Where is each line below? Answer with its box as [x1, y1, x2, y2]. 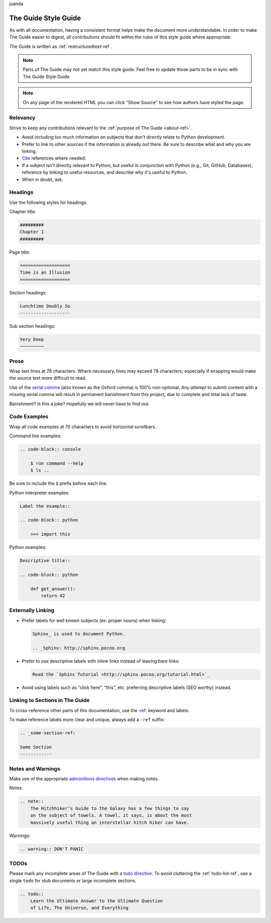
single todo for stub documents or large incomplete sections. [9, 877, 137, 883]
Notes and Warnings [9, 765, 60, 772]
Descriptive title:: [20, 558, 70, 564]
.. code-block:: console [20, 446, 81, 452]
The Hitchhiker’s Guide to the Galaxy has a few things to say [30, 805, 190, 811]
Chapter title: [9, 209, 36, 215]
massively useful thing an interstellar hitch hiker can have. [30, 819, 190, 825]
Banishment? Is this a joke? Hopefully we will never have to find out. [9, 401, 150, 407]
